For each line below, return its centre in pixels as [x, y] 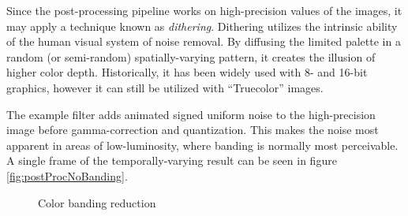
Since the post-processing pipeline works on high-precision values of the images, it [204, 10]
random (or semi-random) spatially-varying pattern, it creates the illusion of [191, 56]
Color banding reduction [97, 202]
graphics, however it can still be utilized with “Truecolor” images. [165, 87]
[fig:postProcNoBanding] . [67, 175]
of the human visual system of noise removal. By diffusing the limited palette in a [204, 41]
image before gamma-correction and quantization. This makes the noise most [193, 130]
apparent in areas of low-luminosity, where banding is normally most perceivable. [202, 145]
